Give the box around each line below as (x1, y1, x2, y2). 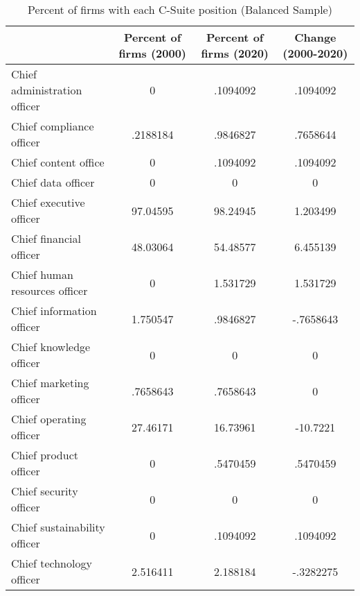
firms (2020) (201, 45, 269, 61)
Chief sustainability (11, 519, 105, 535)
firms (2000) (118, 45, 187, 61)
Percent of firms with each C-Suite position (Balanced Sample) (28, 1, 332, 17)
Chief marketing (11, 375, 89, 391)
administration (11, 82, 82, 98)
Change (294, 29, 336, 45)
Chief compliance (11, 118, 94, 134)
